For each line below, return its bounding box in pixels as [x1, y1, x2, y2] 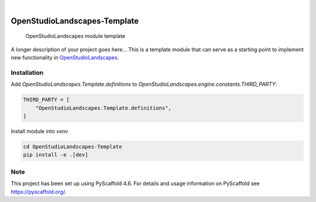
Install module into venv [11, 128, 68, 135]
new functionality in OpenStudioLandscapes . [11, 54, 119, 61]
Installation [11, 68, 44, 76]
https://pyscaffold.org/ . [11, 188, 67, 195]
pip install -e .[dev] [23, 152, 88, 158]
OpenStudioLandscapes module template [25, 33, 126, 40]
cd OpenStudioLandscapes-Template [23, 144, 122, 150]
